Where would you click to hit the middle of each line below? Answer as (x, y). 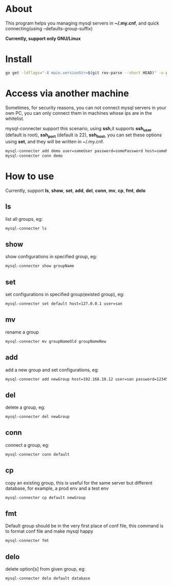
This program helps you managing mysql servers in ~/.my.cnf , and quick (82, 23)
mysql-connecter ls (26, 228)
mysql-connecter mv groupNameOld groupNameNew (56, 341)
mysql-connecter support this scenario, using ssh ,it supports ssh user (79, 129)
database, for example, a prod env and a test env (57, 488)
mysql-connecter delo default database (48, 578)
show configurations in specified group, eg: (51, 257)
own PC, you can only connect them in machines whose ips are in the (79, 113)
